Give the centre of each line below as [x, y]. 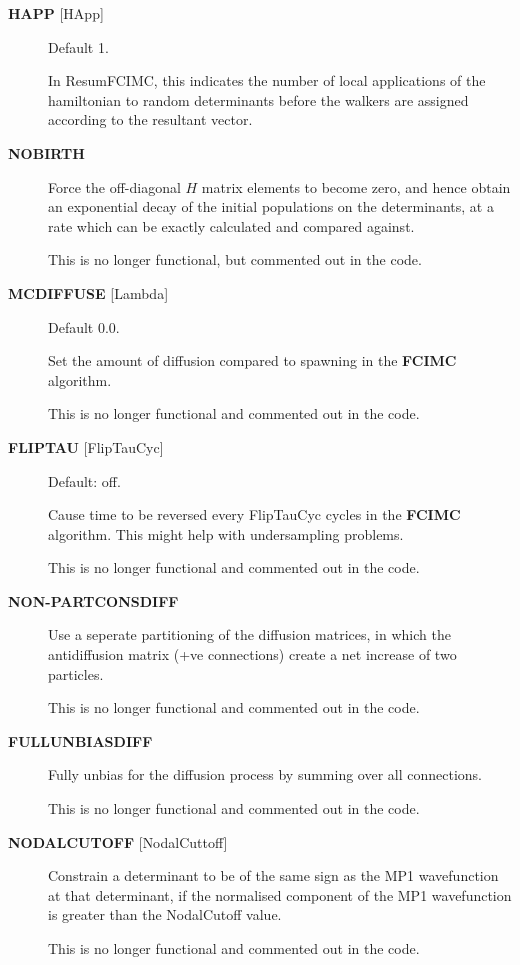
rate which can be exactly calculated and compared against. [231, 225]
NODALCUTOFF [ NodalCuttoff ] [118, 841]
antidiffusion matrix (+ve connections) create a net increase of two [252, 654]
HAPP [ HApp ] [56, 13]
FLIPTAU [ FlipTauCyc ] [86, 446]
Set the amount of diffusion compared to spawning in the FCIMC [252, 360]
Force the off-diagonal [114, 186]
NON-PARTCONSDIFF [93, 600]
